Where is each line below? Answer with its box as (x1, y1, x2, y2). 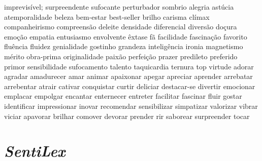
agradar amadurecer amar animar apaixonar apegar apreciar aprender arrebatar (4, 71, 253, 82)
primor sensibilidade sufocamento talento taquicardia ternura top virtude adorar (4, 61, 254, 71)
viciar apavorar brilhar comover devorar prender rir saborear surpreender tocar (4, 110, 250, 121)
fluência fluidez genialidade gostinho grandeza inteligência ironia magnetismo (4, 41, 243, 52)
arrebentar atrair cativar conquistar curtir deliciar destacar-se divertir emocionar (4, 80, 255, 91)
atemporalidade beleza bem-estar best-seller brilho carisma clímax (4, 11, 210, 22)
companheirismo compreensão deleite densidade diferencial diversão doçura (4, 21, 237, 32)
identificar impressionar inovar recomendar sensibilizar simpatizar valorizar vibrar (4, 100, 258, 111)
